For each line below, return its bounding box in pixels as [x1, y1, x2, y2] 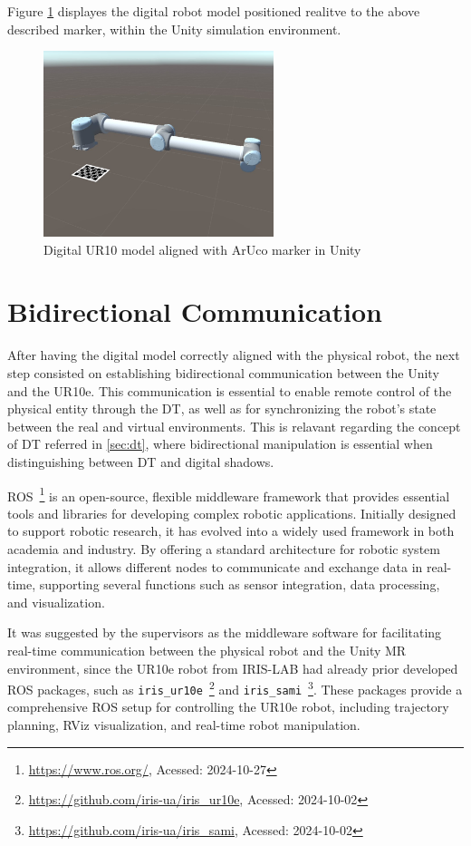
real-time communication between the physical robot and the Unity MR [7, 640, 407, 659]
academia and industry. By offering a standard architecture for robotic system [7, 539, 440, 558]
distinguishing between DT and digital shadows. [7, 452, 274, 471]
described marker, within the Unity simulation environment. [7, 19, 341, 38]
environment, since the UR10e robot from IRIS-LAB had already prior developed [7, 658, 458, 677]
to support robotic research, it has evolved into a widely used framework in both [7, 521, 455, 540]
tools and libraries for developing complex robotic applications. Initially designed [7, 503, 457, 522]
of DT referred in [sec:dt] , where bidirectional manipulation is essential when [7, 434, 433, 453]
